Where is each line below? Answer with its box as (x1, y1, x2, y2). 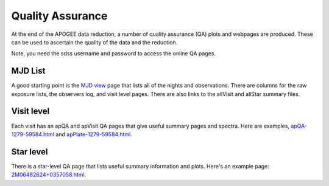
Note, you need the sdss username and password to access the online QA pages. (11, 50, 216, 57)
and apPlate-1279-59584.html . (55, 131, 132, 138)
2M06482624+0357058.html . (11, 171, 87, 179)
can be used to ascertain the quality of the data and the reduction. (11, 38, 178, 46)
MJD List (11, 66, 46, 76)
